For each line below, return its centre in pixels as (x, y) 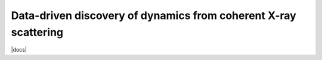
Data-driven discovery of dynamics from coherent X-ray (154, 15)
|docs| (19, 50)
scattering (37, 32)
